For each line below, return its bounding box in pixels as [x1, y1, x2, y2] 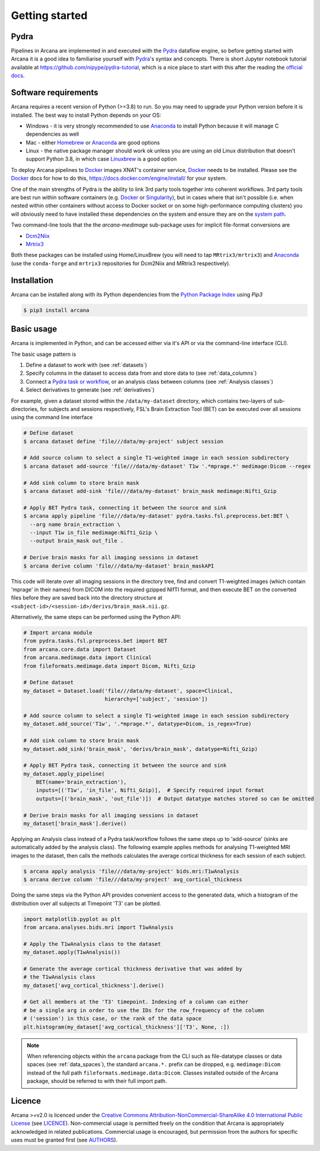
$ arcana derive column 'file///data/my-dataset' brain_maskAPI [23, 562, 215, 569]
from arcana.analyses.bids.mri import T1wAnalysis [23, 924, 174, 930]
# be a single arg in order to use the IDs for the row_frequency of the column [23, 1007, 264, 1013]
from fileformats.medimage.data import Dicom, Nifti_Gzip [23, 662, 196, 669]
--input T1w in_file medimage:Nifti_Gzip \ [30, 529, 158, 536]
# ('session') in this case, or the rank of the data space [23, 1015, 202, 1022]
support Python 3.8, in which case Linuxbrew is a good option [25, 155, 177, 162]
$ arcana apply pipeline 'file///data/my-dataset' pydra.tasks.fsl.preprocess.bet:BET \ [23, 513, 290, 519]
